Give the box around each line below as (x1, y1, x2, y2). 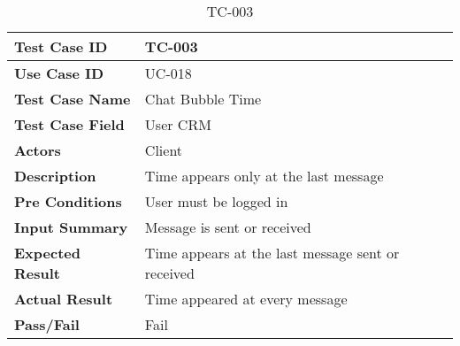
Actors (14, 140, 61, 160)
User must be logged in (144, 191, 288, 211)
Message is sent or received (144, 217, 311, 237)
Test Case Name (14, 88, 131, 109)
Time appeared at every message (144, 288, 348, 309)
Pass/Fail (14, 314, 80, 334)
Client (144, 140, 183, 160)
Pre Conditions (14, 191, 122, 211)
